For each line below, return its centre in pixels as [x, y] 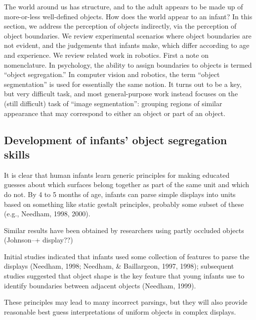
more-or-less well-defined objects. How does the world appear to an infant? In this [128, 16]
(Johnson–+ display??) [39, 240]
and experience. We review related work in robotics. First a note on [106, 55]
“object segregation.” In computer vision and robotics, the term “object [112, 74]
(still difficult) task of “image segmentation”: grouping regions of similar [113, 103]
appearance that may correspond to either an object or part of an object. [115, 113]
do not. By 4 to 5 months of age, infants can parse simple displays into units [120, 194]
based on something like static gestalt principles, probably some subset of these [124, 204]
